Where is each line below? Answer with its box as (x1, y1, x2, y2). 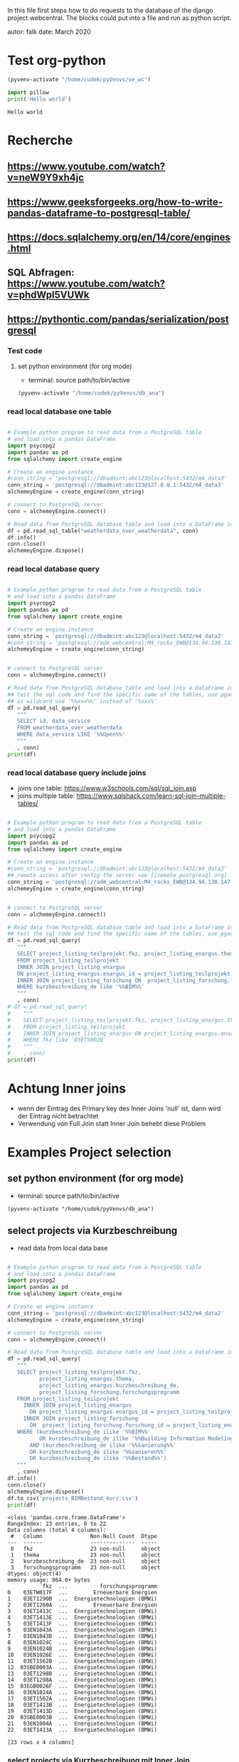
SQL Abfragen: (7, 267, 75, 279)
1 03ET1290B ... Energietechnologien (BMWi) (7, 1595, 158, 1603)
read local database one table (7, 406, 112, 416)
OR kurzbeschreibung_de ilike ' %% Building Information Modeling (38, 1434, 234, 1442)
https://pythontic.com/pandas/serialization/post (7, 313, 229, 325)
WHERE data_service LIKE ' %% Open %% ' (16, 731, 126, 738)
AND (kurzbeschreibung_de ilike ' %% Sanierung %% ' (29, 1442, 176, 1449)
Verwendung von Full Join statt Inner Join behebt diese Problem (17, 1119, 206, 1128)
